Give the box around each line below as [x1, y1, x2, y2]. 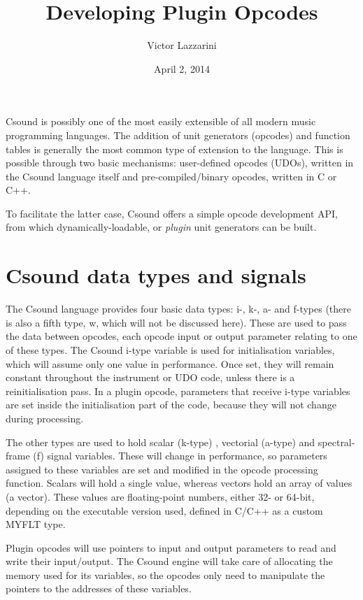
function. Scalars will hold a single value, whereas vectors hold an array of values [6, 476, 353, 490]
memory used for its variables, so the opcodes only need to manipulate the [6, 567, 325, 582]
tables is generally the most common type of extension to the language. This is [6, 141, 343, 156]
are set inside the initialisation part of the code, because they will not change [6, 397, 336, 412]
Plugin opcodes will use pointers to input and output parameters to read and [6, 540, 336, 555]
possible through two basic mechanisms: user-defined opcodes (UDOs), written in [6, 155, 354, 170]
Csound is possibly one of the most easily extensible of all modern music [6, 114, 316, 129]
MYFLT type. [6, 517, 66, 531]
